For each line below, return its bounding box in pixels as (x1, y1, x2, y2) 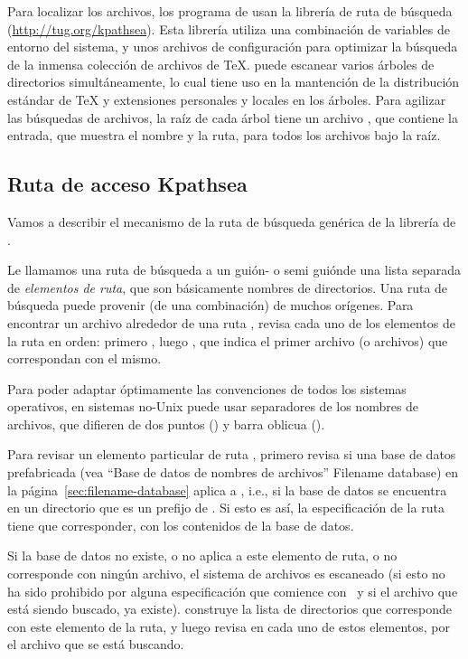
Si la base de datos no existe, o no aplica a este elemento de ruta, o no (7, 546, 398, 565)
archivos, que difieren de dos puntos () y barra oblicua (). (7, 414, 325, 433)
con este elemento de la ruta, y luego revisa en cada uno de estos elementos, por (7, 617, 451, 635)
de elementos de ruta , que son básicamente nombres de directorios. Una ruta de (7, 278, 448, 297)
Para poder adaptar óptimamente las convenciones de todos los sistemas (7, 379, 407, 398)
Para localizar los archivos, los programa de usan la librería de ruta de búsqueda (7, 2, 453, 20)
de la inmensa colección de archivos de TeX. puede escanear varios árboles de (7, 54, 435, 73)
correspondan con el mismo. (7, 349, 162, 368)
